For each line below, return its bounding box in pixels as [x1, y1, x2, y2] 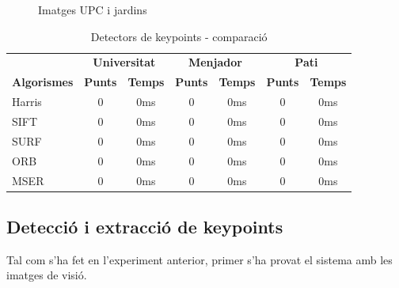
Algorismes [12, 74, 74, 90]
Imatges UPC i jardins [38, 2, 147, 17]
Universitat [93, 54, 156, 70]
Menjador [188, 54, 242, 70]
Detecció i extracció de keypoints [6, 214, 283, 238]
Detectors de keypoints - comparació [90, 28, 268, 44]
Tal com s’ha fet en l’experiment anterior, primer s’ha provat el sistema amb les [6, 251, 393, 267]
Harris [12, 93, 42, 110]
